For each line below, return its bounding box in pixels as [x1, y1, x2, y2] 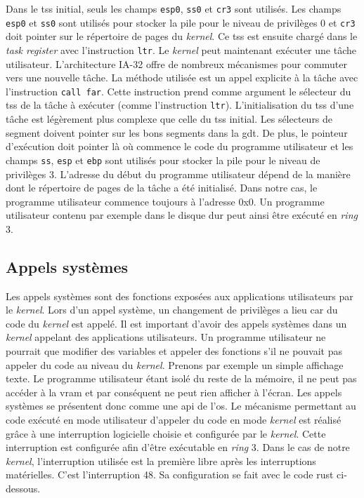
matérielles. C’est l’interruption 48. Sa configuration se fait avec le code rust [6, 467, 334, 482]
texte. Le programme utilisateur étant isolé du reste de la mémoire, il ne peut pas [6, 371, 357, 386]
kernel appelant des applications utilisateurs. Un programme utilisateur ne [6, 330, 326, 344]
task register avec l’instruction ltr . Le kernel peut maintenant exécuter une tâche [6, 42, 356, 57]
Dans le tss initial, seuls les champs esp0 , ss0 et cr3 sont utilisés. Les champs [6, 1, 342, 15]
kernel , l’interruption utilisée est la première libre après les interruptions [6, 453, 316, 468]
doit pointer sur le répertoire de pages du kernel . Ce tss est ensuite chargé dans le [6, 29, 358, 43]
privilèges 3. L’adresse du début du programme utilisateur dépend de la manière [6, 166, 351, 181]
